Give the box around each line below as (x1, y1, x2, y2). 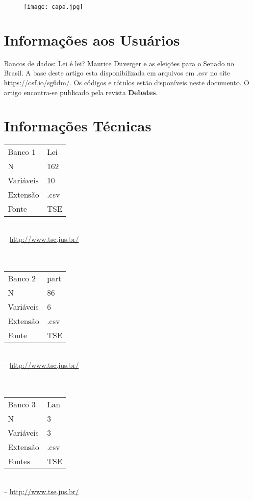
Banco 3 (8, 399, 36, 410)
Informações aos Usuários (4, 29, 180, 50)
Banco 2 (8, 272, 36, 284)
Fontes (8, 455, 30, 467)
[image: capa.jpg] (24, 3, 83, 10)
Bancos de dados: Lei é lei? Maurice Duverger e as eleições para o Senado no (4, 58, 234, 68)
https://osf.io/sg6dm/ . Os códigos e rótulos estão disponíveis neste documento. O (4, 77, 250, 87)
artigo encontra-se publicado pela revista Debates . (4, 87, 158, 97)
